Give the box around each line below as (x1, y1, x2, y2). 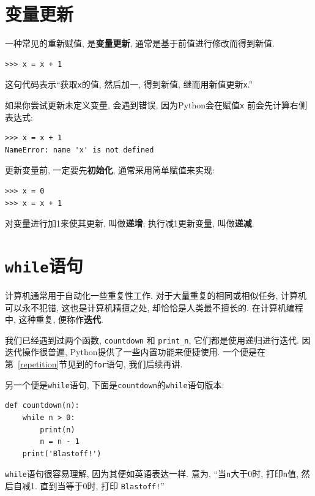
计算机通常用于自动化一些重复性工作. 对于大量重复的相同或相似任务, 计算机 (5, 289, 307, 302)
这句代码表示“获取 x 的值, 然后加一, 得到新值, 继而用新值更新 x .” (5, 78, 253, 91)
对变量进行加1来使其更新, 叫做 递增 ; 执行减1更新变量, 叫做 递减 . (5, 217, 254, 230)
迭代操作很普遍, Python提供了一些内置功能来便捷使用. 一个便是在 (5, 345, 266, 358)
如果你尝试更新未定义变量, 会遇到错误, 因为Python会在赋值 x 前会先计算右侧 (5, 98, 307, 111)
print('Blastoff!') (22, 449, 102, 458)
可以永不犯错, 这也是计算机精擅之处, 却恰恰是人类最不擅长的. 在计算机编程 (5, 301, 303, 314)
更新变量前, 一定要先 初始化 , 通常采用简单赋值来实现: (5, 163, 215, 176)
